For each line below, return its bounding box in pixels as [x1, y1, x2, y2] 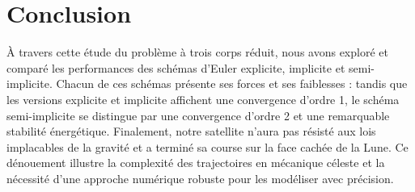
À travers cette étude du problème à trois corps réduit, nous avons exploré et [6, 44, 388, 61]
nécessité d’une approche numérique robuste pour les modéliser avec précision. [6, 169, 394, 186]
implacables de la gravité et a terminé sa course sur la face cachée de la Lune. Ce [6, 138, 409, 155]
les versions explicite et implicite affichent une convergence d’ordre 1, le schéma [6, 90, 400, 107]
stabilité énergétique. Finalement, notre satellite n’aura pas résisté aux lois [6, 123, 376, 140]
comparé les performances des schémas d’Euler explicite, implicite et [6, 59, 345, 76]
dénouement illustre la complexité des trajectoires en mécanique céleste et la [6, 154, 385, 171]
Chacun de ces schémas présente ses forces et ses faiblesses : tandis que [56, 75, 408, 92]
